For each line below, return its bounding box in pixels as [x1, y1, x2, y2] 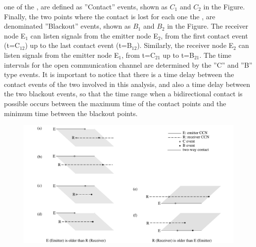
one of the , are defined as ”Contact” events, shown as [4, 1, 168, 11]
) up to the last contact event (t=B [25, 40, 132, 50]
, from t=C [121, 49, 156, 60]
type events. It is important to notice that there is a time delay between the [4, 69, 234, 80]
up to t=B [163, 49, 194, 60]
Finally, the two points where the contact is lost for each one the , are [4, 11, 215, 21]
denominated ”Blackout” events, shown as [4, 21, 131, 31]
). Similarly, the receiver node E [137, 40, 234, 50]
